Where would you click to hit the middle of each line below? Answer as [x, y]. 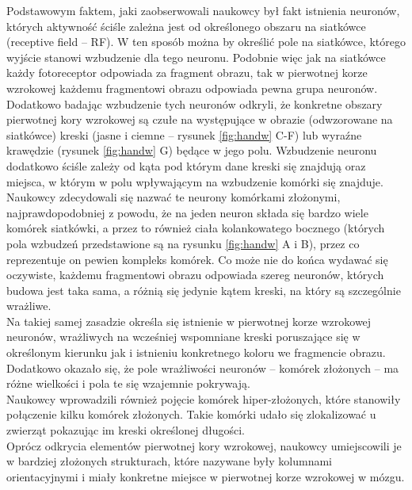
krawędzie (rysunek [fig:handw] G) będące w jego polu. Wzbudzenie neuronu [192, 150]
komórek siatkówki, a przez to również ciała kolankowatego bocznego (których [196, 228]
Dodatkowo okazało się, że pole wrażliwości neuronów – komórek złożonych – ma [203, 367]
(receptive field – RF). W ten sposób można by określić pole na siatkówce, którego [206, 42]
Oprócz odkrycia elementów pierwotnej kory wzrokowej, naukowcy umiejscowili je [204, 445]
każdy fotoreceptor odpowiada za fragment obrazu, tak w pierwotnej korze [187, 73]
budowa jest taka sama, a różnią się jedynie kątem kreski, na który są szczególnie [204, 290]
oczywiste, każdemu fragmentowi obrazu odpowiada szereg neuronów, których [195, 275]
